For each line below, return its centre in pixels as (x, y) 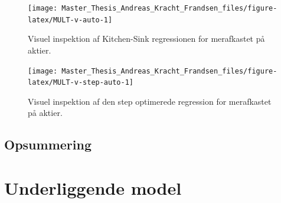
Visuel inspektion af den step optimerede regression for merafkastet (150, 101)
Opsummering (48, 144)
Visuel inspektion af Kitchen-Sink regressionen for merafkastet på (146, 39)
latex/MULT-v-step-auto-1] (81, 83)
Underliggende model (93, 187)
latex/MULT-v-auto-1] (70, 20)
